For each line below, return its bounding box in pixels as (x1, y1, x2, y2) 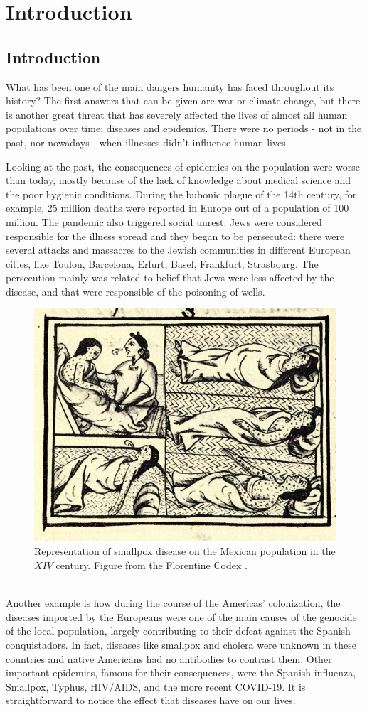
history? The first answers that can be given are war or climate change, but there (6, 93, 361, 108)
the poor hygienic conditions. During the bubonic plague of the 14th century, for (6, 186, 357, 201)
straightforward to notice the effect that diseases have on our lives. (6, 693, 296, 708)
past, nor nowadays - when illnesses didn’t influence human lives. (6, 134, 289, 149)
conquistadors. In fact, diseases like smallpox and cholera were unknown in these (6, 637, 356, 652)
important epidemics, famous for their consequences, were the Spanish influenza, (6, 665, 356, 680)
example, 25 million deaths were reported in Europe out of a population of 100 (6, 200, 349, 215)
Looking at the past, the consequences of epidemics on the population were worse (6, 158, 361, 173)
